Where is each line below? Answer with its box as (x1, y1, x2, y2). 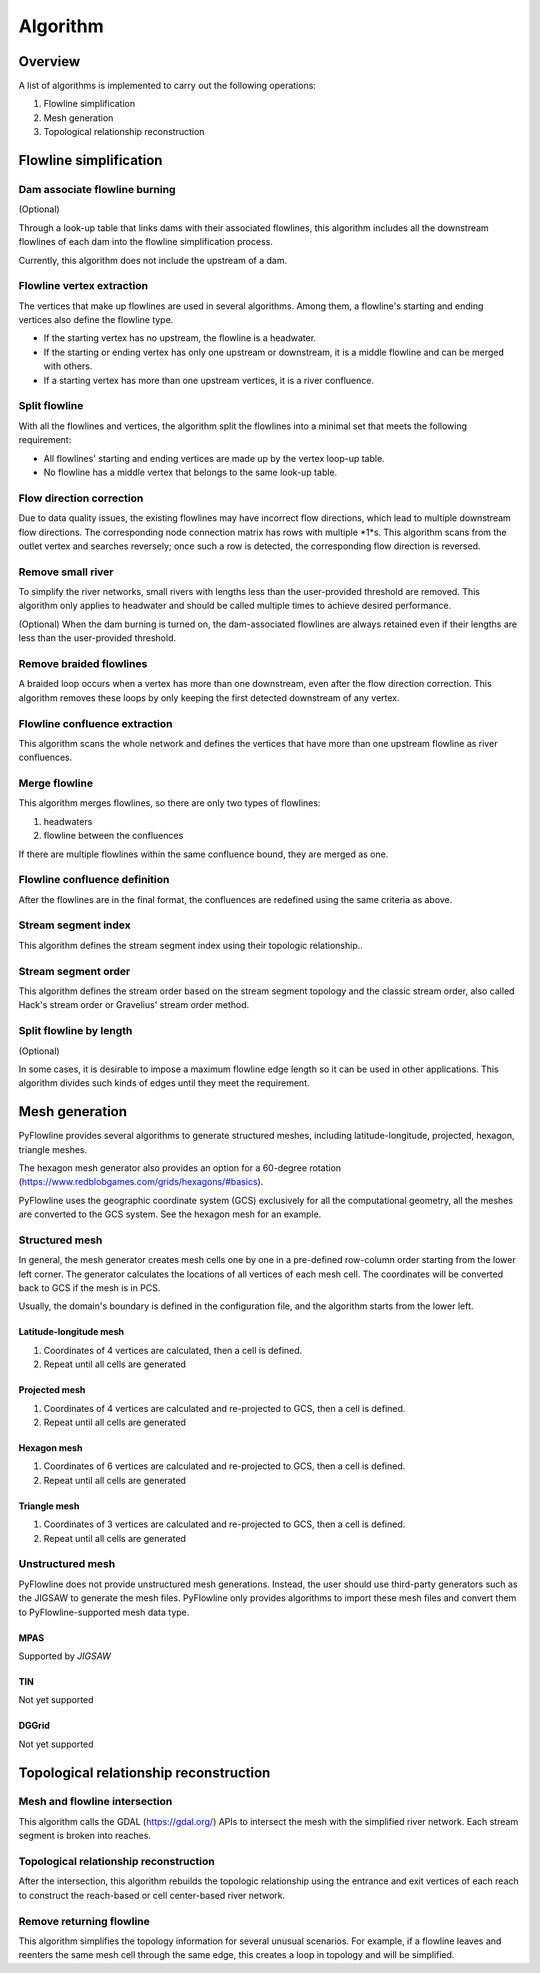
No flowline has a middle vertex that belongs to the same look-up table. (43, 466, 338, 478)
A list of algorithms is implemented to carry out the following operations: (18, 80, 317, 92)
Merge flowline (18, 776, 94, 790)
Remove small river (18, 565, 114, 579)
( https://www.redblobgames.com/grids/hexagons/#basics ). (18, 1176, 264, 1188)
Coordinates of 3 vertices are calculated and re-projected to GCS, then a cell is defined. (43, 1518, 406, 1530)
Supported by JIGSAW (18, 1650, 112, 1662)
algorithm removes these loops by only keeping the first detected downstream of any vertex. (18, 691, 400, 704)
